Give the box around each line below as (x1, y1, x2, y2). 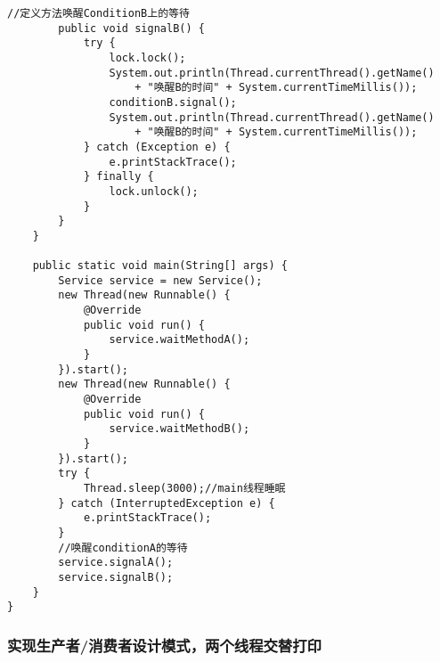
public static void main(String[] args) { (32, 259, 288, 273)
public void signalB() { (58, 21, 205, 35)
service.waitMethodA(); (109, 333, 250, 347)
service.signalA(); (58, 556, 174, 569)
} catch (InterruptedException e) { (58, 496, 275, 510)
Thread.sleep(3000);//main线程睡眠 (83, 482, 286, 494)
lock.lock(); (109, 51, 186, 64)
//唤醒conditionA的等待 (58, 541, 188, 554)
